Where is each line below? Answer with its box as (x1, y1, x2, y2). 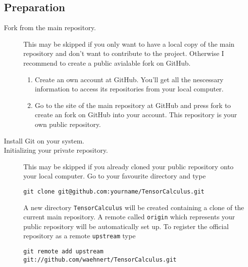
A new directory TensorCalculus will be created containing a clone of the (23, 202, 244, 212)
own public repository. (35, 119, 101, 129)
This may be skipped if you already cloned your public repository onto (23, 161, 234, 171)
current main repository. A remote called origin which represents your (23, 212, 235, 222)
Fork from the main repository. (4, 22, 96, 33)
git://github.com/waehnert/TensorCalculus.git (23, 256, 177, 263)
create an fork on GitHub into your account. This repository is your (35, 109, 237, 120)
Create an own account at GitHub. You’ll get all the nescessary (35, 74, 224, 84)
